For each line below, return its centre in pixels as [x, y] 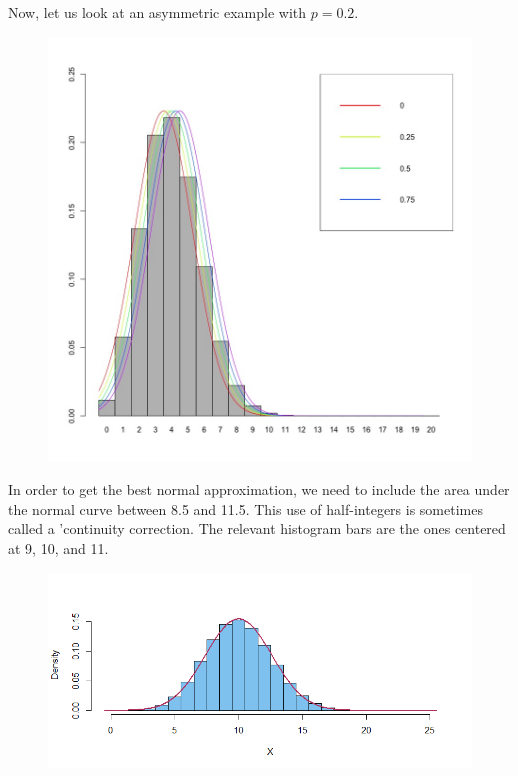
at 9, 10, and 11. [58, 547]
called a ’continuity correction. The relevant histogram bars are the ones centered [257, 528]
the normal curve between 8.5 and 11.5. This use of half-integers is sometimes [245, 508]
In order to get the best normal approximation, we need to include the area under [259, 489]
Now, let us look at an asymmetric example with [157, 12]
